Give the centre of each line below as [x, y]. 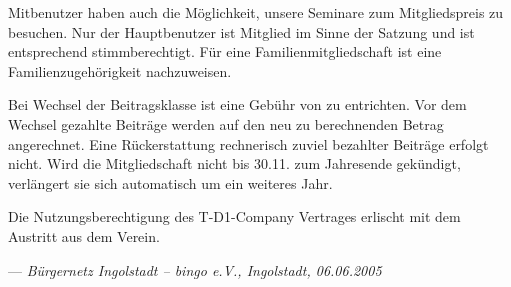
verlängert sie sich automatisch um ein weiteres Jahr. [170, 182]
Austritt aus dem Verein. [84, 235]
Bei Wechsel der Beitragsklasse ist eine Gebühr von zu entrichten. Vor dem [237, 104]
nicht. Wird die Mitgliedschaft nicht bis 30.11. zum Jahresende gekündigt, [234, 163]
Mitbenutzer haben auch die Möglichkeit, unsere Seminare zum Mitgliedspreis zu [256, 12]
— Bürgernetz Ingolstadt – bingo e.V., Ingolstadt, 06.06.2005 [195, 269]
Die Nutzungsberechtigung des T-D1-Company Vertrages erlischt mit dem [234, 216]
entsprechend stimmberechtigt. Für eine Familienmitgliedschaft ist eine [225, 51]
